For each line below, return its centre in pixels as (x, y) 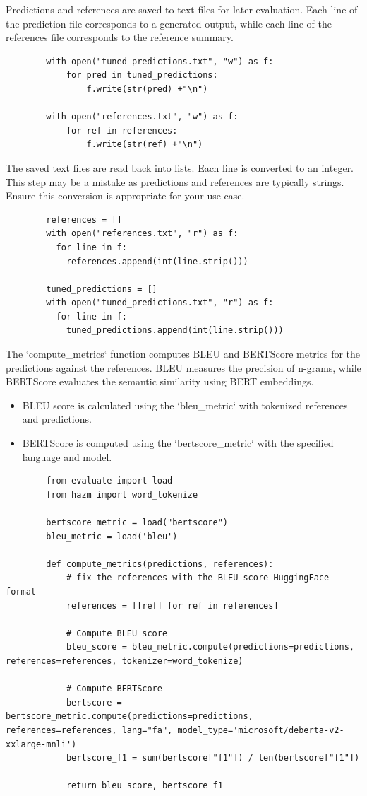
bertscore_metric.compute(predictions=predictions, (130, 716)
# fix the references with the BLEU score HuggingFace (198, 578)
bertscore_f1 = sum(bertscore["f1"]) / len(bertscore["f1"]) (213, 758)
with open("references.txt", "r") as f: (142, 234)
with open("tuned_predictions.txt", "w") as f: (160, 61)
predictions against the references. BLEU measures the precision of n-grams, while (183, 367)
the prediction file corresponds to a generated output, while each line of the (169, 23)
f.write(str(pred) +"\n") (147, 89)
